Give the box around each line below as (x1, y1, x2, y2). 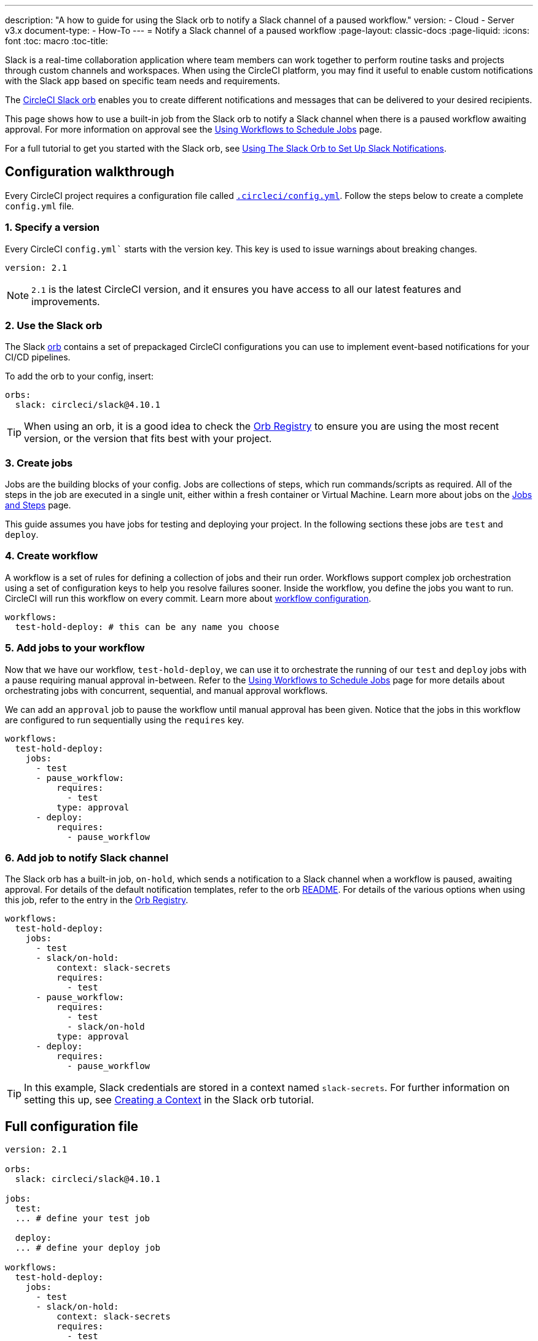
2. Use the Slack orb (5, 319, 103, 332)
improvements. (31, 295, 100, 308)
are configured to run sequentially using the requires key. (5, 714, 244, 725)
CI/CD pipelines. (5, 352, 71, 363)
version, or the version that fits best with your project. (24, 432, 272, 445)
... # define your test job (15, 1213, 150, 1224)
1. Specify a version (5, 221, 100, 234)
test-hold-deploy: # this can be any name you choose (15, 621, 279, 632)
